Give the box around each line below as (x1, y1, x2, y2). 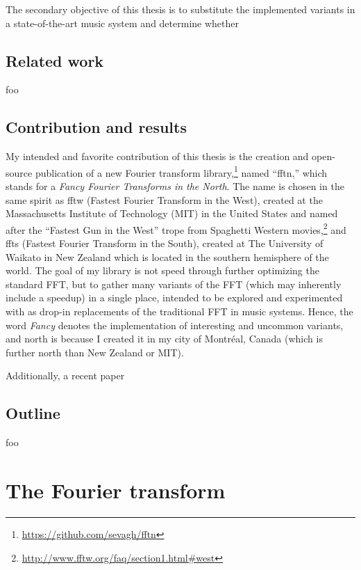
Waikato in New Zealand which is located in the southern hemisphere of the (6, 249, 329, 264)
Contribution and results (6, 116, 187, 138)
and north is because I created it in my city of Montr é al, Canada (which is (6, 331, 323, 346)
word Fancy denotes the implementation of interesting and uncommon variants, (6, 317, 344, 332)
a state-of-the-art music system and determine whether (6, 15, 239, 30)
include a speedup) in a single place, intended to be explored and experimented (6, 290, 343, 305)
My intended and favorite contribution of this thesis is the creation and (6, 149, 309, 164)
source (6, 165, 33, 180)
